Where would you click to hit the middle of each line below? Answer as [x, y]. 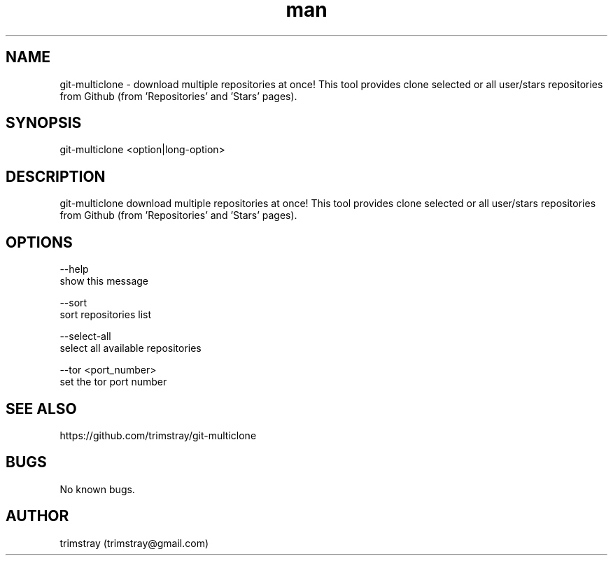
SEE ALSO [41, 409]
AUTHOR [37, 516]
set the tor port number [113, 382]
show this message [104, 281]
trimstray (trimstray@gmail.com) [134, 543]
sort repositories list [106, 315]
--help [74, 269]
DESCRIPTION [56, 176]
